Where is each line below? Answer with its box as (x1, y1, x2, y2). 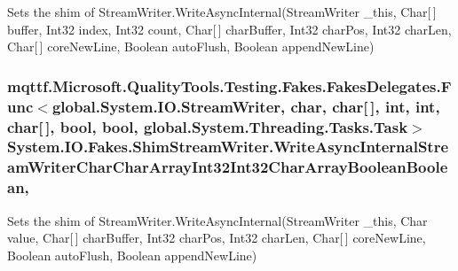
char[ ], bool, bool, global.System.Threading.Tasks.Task (7, 115, 408, 137)
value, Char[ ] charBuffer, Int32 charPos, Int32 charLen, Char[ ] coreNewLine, (7, 228, 426, 247)
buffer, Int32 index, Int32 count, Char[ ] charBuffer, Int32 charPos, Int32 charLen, (7, 19, 452, 38)
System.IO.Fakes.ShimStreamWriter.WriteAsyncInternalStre (7, 135, 449, 158)
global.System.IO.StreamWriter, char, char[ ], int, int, (51, 95, 440, 117)
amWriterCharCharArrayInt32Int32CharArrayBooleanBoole (7, 156, 448, 178)
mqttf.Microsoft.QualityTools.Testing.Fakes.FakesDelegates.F (7, 74, 452, 97)
